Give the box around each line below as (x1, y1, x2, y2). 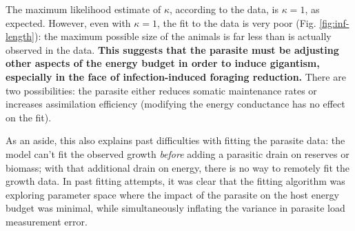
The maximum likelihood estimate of (6, 2, 161, 16)
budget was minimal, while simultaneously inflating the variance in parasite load (6, 201, 345, 215)
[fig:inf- (319, 15, 349, 30)
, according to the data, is (169, 2, 278, 16)
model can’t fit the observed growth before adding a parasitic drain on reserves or (6, 146, 349, 161)
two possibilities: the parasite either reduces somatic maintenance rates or (6, 83, 317, 97)
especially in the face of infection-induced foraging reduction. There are (6, 69, 346, 83)
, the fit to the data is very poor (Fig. (157, 15, 316, 30)
